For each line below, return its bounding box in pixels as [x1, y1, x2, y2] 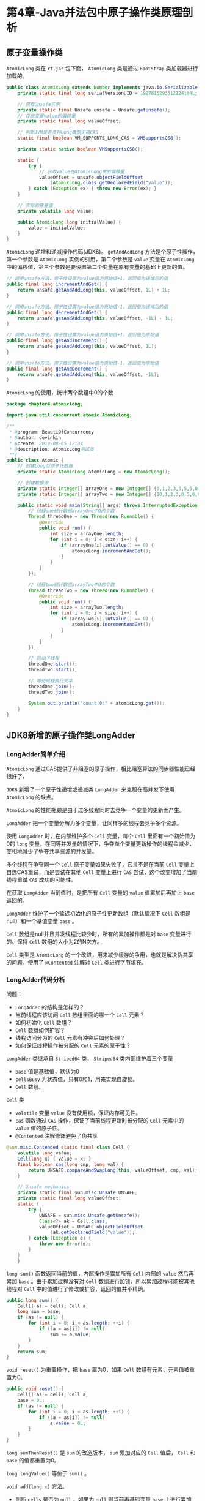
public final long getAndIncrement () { [6, 337, 108, 344]
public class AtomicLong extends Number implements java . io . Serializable [6, 85, 198, 91]
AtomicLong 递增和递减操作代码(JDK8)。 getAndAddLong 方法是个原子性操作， [6, 248, 198, 255]
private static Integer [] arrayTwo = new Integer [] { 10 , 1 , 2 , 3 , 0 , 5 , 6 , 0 [17, 491, 201, 497]
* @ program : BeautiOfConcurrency [9, 429, 95, 435]
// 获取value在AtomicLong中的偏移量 [38, 168, 125, 175]
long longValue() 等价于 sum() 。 [6, 1470, 90, 1477]
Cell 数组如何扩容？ [15, 1026, 66, 1034]
